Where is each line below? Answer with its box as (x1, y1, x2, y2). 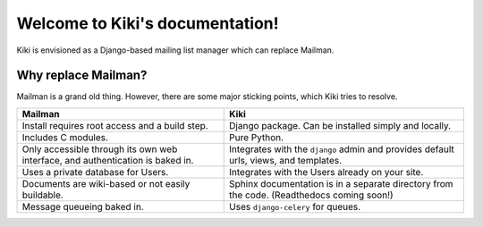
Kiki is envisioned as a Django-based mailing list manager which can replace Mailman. (16, 45, 335, 55)
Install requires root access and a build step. (21, 119, 209, 131)
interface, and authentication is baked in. (21, 154, 194, 166)
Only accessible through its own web (21, 143, 178, 156)
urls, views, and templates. (229, 154, 343, 166)
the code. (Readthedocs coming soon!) (229, 189, 394, 201)
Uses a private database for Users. (21, 165, 169, 178)
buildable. (21, 189, 64, 201)
